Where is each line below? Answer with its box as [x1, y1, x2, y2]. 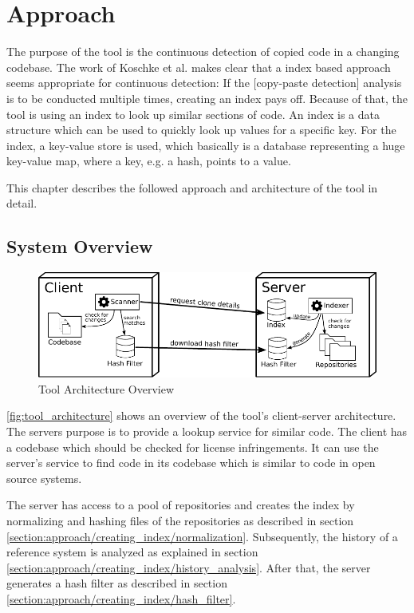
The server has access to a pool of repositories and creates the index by [6, 496, 355, 513]
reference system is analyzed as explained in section [6, 544, 258, 560]
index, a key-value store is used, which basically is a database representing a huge [6, 136, 405, 153]
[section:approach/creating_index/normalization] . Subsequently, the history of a [6, 528, 398, 544]
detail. [6, 195, 37, 212]
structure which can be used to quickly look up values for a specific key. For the [6, 121, 396, 138]
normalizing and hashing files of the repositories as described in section [6, 512, 354, 528]
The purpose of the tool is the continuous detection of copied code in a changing [6, 43, 400, 60]
